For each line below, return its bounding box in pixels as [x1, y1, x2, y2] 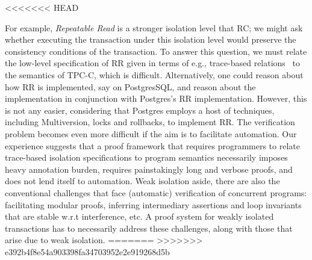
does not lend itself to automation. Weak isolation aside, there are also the [5, 175, 280, 187]
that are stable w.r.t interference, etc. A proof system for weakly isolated [5, 210, 274, 223]
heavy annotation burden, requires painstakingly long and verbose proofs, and [5, 162, 293, 175]
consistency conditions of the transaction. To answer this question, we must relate [5, 45, 307, 57]
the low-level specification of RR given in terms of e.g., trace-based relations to [5, 57, 300, 69]
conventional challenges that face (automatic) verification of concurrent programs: [5, 186, 307, 199]
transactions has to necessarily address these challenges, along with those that [5, 221, 293, 234]
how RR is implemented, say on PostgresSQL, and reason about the [5, 80, 256, 93]
